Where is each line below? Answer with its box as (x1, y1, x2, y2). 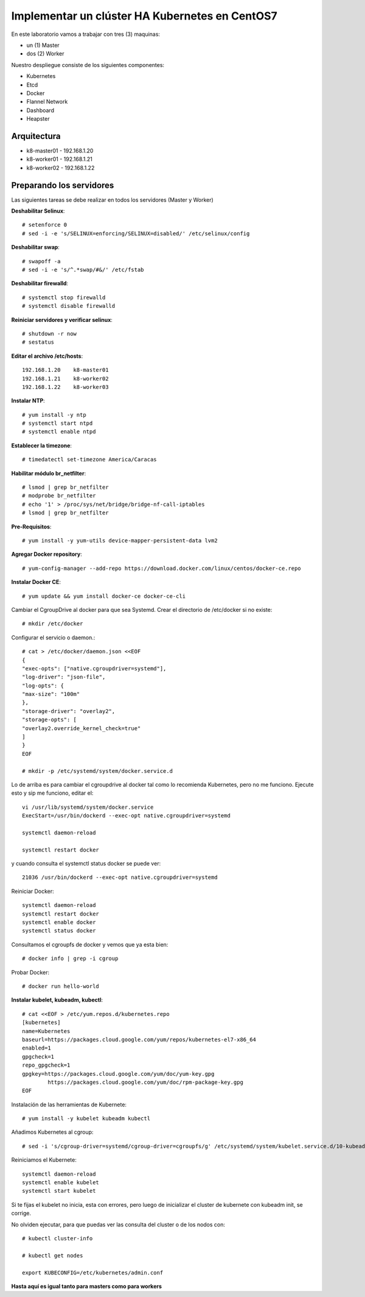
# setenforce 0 (22, 221, 68, 229)
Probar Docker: (11, 968, 50, 976)
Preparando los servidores (11, 180, 114, 190)
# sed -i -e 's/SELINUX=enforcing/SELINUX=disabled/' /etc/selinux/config (22, 230, 250, 237)
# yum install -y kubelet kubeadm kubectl (22, 1115, 151, 1122)
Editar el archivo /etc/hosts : (11, 352, 83, 360)
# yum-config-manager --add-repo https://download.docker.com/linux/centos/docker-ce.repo (22, 564, 301, 572)
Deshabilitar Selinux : (11, 207, 65, 215)
